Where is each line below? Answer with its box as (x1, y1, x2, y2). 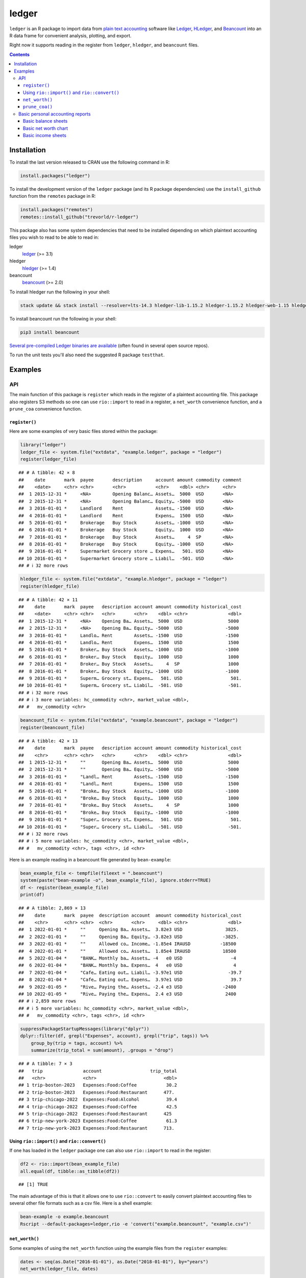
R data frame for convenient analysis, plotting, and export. (9, 32, 132, 38)
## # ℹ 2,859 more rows (18, 998, 76, 1004)
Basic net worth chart (23, 125, 68, 131)
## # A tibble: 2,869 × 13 (18, 905, 86, 911)
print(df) (20, 892, 45, 898)
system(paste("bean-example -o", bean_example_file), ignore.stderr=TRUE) (20, 877, 212, 883)
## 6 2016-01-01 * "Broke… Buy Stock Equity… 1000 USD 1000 (18, 795, 239, 801)
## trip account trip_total (18, 1068, 177, 1074)
